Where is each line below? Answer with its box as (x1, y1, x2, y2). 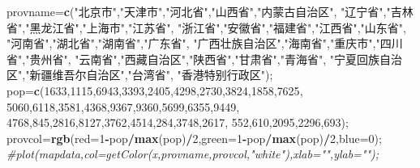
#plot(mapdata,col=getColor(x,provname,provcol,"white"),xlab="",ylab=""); (6, 145, 379, 162)
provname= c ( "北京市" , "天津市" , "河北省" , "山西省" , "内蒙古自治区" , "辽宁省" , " (6, 3, 391, 19)
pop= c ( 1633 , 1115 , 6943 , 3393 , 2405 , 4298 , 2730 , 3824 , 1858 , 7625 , (6, 82, 303, 99)
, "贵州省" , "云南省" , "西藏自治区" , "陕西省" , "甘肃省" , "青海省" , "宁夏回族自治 (22, 50, 403, 67)
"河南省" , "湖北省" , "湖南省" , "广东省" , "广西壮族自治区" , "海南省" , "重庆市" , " (6, 35, 380, 52)
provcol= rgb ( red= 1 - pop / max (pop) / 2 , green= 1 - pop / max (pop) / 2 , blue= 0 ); (6, 129, 382, 146)
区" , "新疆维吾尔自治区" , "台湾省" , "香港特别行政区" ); (6, 66, 273, 83)
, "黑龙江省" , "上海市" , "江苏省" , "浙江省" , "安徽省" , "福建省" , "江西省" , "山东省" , (22, 19, 406, 36)
